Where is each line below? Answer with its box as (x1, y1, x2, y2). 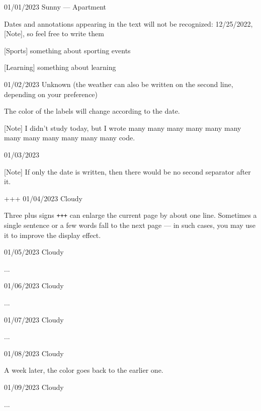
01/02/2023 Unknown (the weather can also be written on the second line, (4, 78, 233, 89)
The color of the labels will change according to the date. (4, 106, 180, 116)
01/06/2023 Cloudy (4, 280, 64, 291)
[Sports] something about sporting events (4, 45, 131, 55)
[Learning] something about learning (4, 62, 116, 72)
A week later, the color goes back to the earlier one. (4, 365, 163, 375)
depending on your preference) (4, 89, 98, 99)
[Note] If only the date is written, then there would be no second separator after (4, 166, 251, 177)
